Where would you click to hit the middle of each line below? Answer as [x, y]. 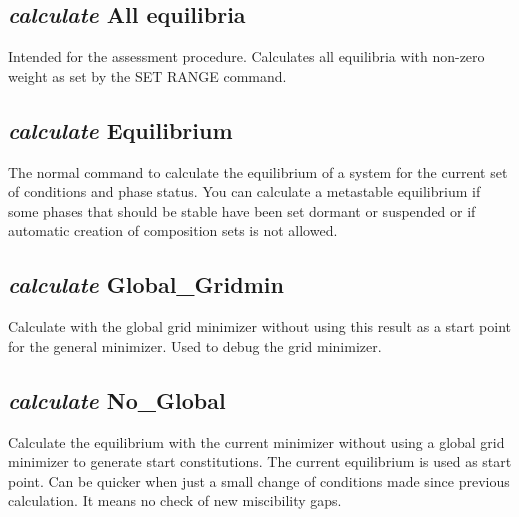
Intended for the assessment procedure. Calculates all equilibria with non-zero [246, 56]
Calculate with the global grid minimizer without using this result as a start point [260, 326]
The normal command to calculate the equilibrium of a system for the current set [258, 171]
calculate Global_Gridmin [146, 284]
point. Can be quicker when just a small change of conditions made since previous [259, 480]
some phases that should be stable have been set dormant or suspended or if [242, 210]
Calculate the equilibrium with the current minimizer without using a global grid [256, 441]
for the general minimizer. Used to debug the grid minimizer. [195, 345]
